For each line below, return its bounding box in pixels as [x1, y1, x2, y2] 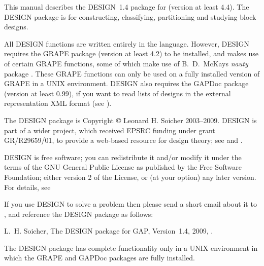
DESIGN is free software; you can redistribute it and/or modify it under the [4, 151, 242, 162]
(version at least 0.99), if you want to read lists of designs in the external [4, 88, 231, 98]
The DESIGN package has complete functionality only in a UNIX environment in [4, 242, 258, 253]
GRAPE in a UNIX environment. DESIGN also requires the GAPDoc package [4, 78, 249, 89]
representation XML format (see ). [4, 98, 112, 108]
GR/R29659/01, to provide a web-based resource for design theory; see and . [4, 135, 243, 145]
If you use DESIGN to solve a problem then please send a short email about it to [4, 199, 257, 209]
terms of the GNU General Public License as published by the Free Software [4, 162, 242, 172]
